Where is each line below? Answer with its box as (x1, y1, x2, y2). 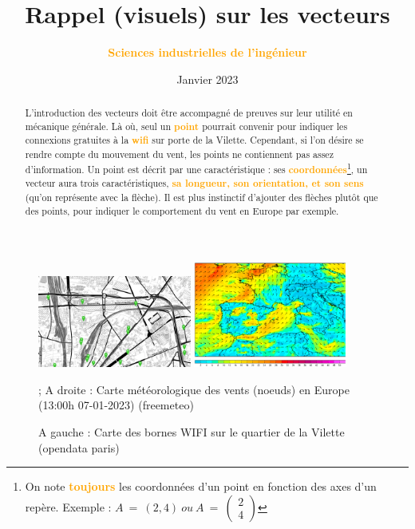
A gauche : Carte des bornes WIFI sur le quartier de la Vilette (38, 424, 345, 440)
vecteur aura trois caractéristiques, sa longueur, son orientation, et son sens (25, 176, 364, 191)
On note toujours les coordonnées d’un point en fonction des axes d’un (25, 478, 377, 495)
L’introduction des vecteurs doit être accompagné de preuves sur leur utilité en (25, 106, 353, 120)
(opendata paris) (38, 439, 120, 456)
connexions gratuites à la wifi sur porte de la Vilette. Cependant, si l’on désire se (25, 133, 364, 148)
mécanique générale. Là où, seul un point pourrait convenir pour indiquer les (25, 119, 348, 133)
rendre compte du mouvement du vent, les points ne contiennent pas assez (25, 148, 334, 161)
